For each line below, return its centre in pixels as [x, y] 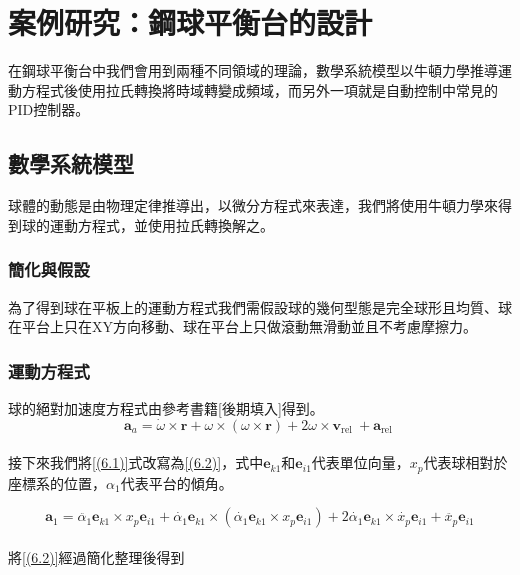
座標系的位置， [57, 482]
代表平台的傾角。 [176, 482]
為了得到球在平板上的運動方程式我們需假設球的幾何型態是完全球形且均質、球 [260, 306]
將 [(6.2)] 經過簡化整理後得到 [96, 556]
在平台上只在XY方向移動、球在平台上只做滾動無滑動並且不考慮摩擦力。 [242, 326]
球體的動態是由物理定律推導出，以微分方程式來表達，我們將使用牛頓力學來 [253, 205]
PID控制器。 [49, 109]
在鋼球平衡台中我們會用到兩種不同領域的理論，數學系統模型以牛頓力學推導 [253, 70]
